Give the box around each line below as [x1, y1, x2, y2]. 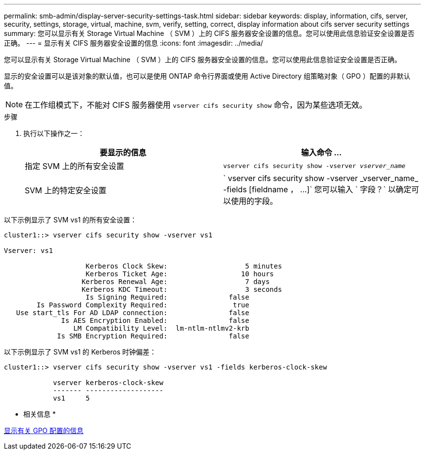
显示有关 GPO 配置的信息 [4, 426, 83, 435]
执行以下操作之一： [23, 129, 84, 137]
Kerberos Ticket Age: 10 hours [85, 270, 274, 278]
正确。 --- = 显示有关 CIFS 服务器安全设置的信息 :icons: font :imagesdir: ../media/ [4, 39, 263, 47]
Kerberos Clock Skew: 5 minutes [85, 262, 282, 270]
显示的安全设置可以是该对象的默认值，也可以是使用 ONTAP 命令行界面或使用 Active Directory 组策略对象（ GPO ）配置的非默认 [4, 72, 410, 80]
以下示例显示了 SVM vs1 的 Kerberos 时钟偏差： [4, 348, 156, 356]
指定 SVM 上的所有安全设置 [25, 161, 124, 171]
